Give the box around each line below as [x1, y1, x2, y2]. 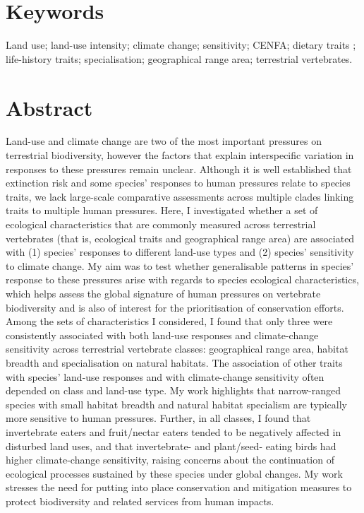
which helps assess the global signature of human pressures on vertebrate [6, 285, 321, 300]
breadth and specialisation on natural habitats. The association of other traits [6, 355, 343, 370]
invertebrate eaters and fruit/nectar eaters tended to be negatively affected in [6, 424, 341, 439]
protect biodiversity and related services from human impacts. [6, 493, 274, 508]
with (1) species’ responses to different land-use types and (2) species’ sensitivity [6, 244, 354, 259]
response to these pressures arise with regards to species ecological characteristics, [6, 272, 359, 287]
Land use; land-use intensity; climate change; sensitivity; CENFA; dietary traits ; [6, 37, 356, 52]
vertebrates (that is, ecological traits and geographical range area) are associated [6, 230, 355, 245]
